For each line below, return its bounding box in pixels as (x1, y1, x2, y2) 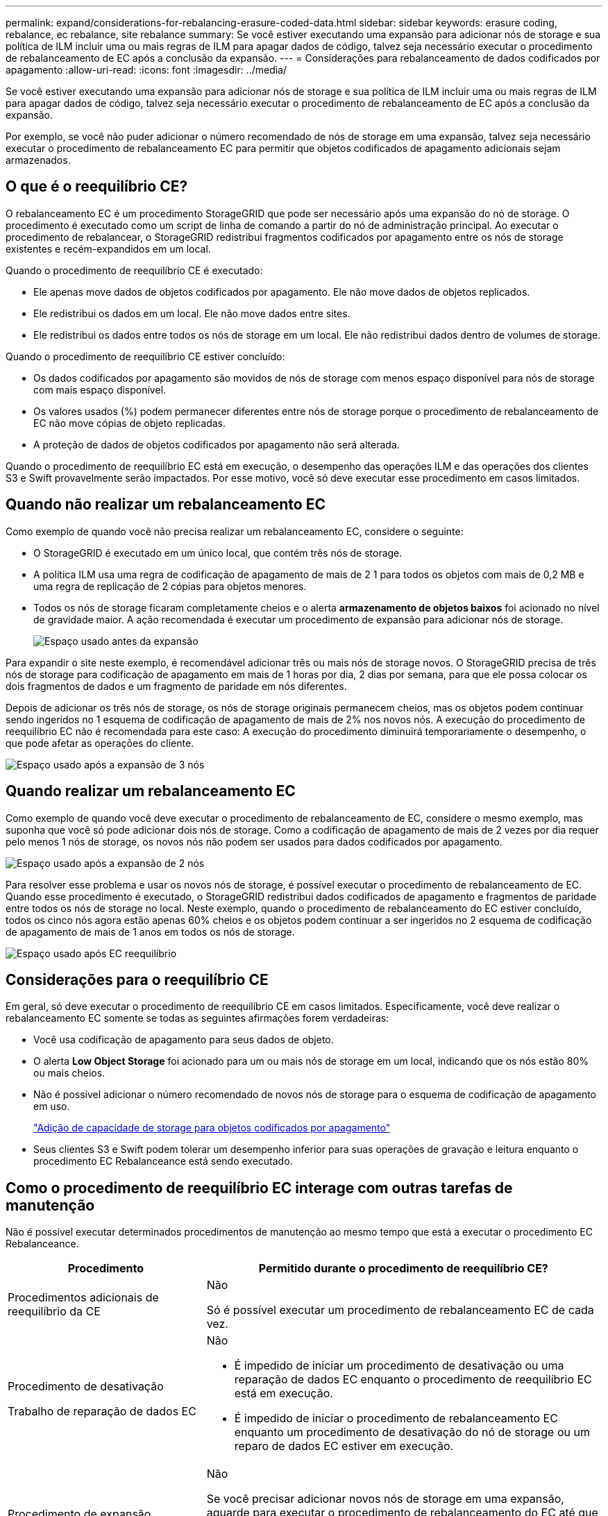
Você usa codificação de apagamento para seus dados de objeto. (33, 1034, 334, 1046)
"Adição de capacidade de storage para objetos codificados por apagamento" (33, 1122, 391, 1134)
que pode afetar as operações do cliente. (6, 736, 194, 749)
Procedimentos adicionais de (8, 1290, 159, 1305)
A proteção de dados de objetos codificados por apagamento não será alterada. (33, 438, 400, 450)
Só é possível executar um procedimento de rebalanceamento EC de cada (206, 1303, 594, 1317)
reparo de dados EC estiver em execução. (234, 1439, 454, 1454)
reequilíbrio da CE (8, 1304, 101, 1319)
